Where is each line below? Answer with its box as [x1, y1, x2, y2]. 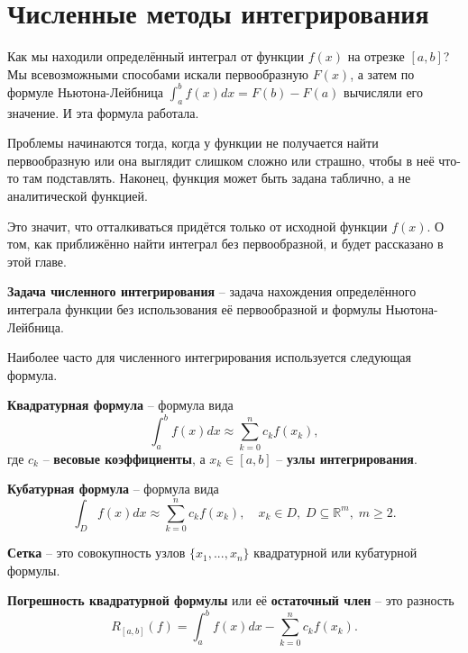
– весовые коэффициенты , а [42, 449, 206, 467]
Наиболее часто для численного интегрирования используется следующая [7, 348, 411, 367]
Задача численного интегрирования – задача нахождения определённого [7, 282, 417, 301]
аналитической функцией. [7, 186, 148, 204]
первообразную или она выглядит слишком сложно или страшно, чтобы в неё [7, 150, 435, 169]
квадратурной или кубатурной [253, 543, 418, 562]
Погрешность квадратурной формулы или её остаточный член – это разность [7, 591, 454, 610]
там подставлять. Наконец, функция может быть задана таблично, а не [23, 168, 411, 187]
